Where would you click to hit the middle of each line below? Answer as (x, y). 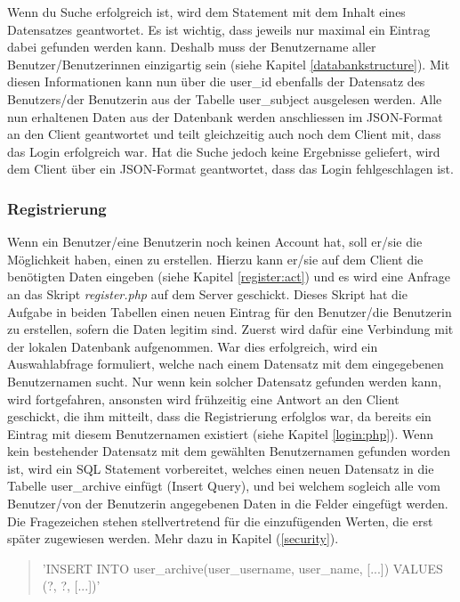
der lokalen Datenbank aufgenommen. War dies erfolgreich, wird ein (193, 346)
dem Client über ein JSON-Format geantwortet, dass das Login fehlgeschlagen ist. (230, 169)
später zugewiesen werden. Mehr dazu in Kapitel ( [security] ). (173, 538)
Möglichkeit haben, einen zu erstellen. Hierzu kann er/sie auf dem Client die (215, 259)
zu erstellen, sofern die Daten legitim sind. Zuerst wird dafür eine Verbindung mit (230, 329)
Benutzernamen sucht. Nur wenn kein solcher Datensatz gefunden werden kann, (225, 381)
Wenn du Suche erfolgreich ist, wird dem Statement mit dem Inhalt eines (206, 12)
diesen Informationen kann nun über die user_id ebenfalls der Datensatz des (216, 81)
